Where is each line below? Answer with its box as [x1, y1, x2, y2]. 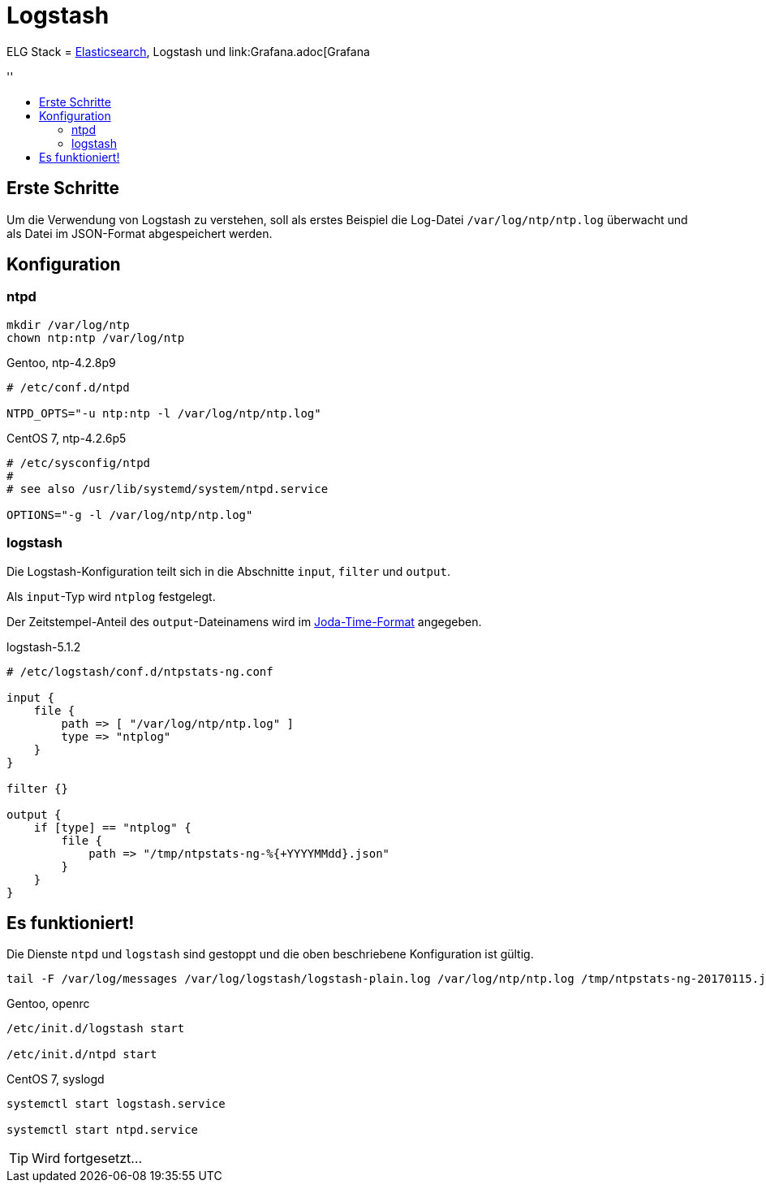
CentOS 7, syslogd [6, 1072, 105, 1087]
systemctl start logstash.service [6, 1097, 226, 1111]
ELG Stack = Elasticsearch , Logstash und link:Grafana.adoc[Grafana [6, 44, 370, 58]
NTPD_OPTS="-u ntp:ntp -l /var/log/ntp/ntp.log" [6, 406, 321, 420]
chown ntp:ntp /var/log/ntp [6, 331, 185, 344]
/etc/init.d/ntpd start [6, 1048, 157, 1061]
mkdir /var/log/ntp [6, 318, 130, 331]
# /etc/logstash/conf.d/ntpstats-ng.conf [6, 664, 273, 678]
